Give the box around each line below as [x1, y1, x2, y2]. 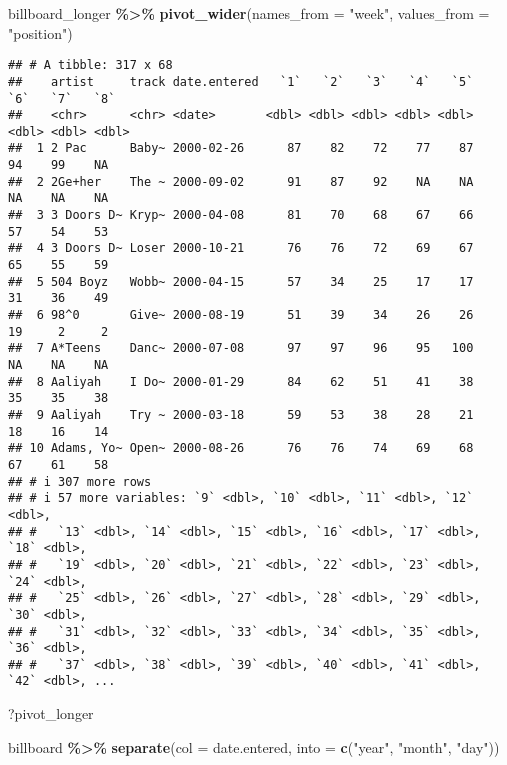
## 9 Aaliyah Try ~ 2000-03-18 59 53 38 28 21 [8, 407, 474, 422]
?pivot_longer [8, 703, 94, 724]
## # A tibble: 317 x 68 [8, 58, 173, 73]
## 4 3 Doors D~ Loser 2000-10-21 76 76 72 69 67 [8, 241, 474, 256]
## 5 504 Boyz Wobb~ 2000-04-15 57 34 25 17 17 [8, 274, 474, 289]
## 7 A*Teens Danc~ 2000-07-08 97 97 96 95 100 [8, 341, 474, 356]
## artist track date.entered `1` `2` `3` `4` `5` [8, 74, 474, 89]
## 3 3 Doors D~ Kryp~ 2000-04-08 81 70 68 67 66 [8, 208, 474, 223]
